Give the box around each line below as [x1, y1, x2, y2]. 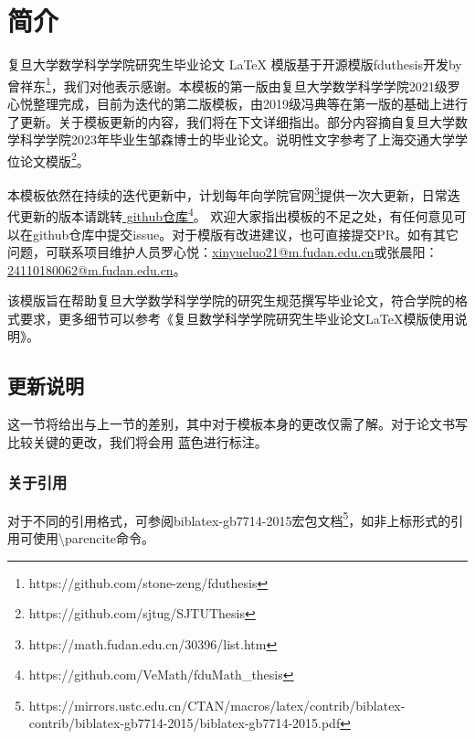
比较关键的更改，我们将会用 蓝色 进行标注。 [7, 432, 268, 451]
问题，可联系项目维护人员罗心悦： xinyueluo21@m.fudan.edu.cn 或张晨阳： [7, 242, 438, 262]
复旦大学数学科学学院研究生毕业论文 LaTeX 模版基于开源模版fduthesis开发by [7, 55, 462, 74]
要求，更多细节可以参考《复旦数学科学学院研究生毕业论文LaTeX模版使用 [19, 308, 455, 327]
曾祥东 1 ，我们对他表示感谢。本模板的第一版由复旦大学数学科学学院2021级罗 [7, 73, 460, 95]
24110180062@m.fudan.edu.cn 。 [7, 260, 186, 279]
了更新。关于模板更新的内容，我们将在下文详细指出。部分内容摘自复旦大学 [7, 112, 455, 131]
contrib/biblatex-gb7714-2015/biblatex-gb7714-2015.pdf [28, 713, 341, 733]
